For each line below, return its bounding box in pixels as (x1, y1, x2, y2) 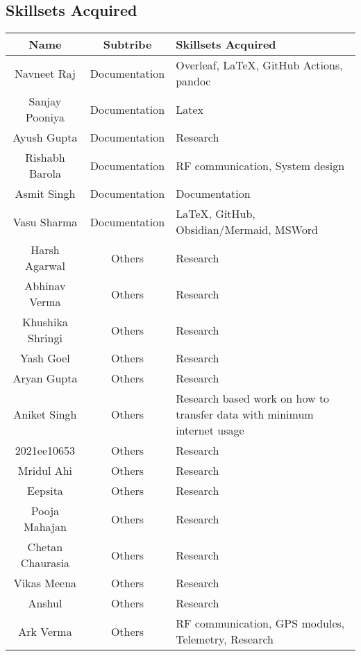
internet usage (176, 422, 244, 439)
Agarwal (25, 258, 65, 274)
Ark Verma (18, 623, 72, 639)
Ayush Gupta (12, 129, 78, 146)
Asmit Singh (15, 185, 76, 202)
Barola (28, 165, 61, 182)
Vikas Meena (13, 575, 77, 591)
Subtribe (103, 36, 152, 53)
